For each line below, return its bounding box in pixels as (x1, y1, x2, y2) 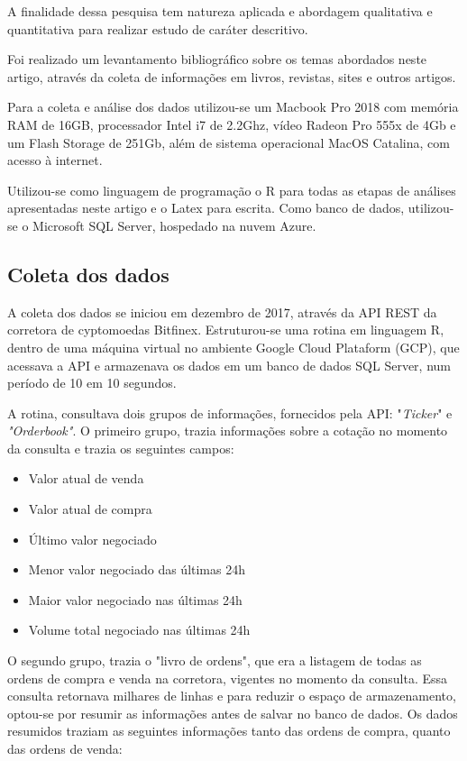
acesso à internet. (7, 151, 103, 170)
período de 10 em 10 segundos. (7, 373, 177, 392)
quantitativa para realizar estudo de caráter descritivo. (7, 19, 308, 38)
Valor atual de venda (28, 469, 144, 488)
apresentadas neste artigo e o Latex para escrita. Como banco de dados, (7, 198, 405, 217)
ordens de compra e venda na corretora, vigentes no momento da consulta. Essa (7, 668, 448, 687)
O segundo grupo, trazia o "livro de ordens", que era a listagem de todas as (7, 651, 422, 670)
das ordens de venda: (7, 739, 123, 758)
